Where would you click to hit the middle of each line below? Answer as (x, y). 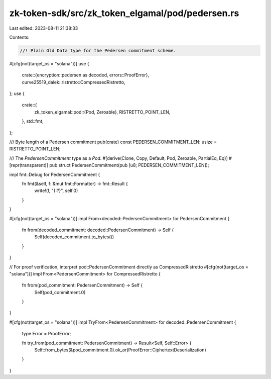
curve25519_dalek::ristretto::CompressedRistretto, (74, 82)
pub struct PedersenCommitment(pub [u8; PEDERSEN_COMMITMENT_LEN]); (129, 165)
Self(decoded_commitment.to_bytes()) (74, 237)
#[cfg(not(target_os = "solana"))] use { (49, 63)
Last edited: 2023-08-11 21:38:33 (44, 28)
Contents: (19, 37)
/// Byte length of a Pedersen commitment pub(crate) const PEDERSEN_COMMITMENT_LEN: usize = (113, 142)
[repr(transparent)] (29, 165)
